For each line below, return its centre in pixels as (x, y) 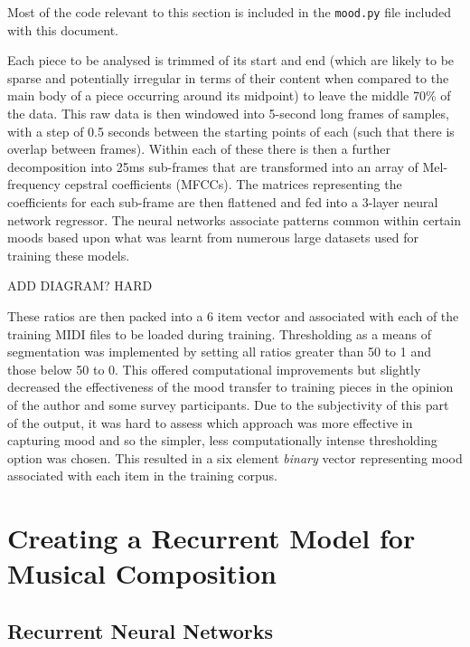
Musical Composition (142, 573)
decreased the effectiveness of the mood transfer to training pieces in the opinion (230, 387)
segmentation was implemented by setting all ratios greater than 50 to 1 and (219, 352)
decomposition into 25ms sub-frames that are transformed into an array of (213, 166)
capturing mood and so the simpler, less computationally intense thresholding (222, 440)
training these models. (69, 255)
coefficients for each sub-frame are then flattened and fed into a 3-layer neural (223, 202)
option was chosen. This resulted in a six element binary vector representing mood (235, 457)
